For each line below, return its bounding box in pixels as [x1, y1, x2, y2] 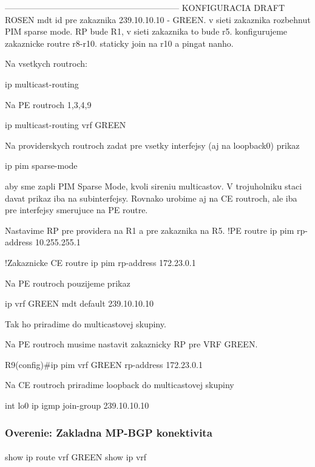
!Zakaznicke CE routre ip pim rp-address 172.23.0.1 [5, 256, 196, 268]
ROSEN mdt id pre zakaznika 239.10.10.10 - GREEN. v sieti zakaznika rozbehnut [5, 13, 311, 26]
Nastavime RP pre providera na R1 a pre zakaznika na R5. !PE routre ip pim [5, 223, 294, 236]
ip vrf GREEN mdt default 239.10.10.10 [5, 297, 154, 310]
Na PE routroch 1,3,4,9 [5, 98, 92, 111]
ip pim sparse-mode [5, 159, 78, 172]
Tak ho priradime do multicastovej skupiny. [5, 317, 166, 330]
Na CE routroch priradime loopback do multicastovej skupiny [5, 378, 234, 391]
